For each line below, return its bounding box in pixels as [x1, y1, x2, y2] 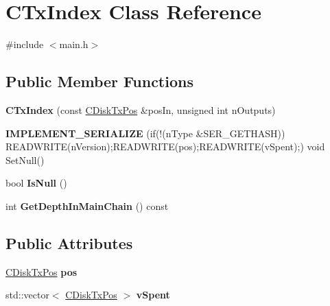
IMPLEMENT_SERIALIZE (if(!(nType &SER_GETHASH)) [5, 126, 285, 140]
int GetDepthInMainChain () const [5, 198, 169, 213]
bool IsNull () [5, 176, 67, 190]
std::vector [5, 287, 49, 302]
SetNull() [5, 152, 45, 167]
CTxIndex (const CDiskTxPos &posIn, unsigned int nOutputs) [5, 102, 276, 117]
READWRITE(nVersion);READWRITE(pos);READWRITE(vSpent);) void [5, 139, 325, 154]
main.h [59, 37, 89, 51]
